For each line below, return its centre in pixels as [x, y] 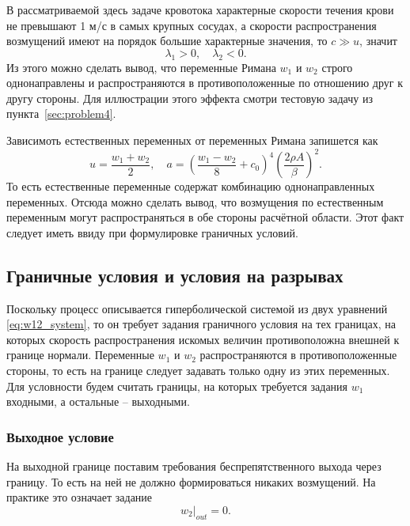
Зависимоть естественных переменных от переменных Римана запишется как [192, 140]
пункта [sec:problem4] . [61, 114]
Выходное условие [60, 436]
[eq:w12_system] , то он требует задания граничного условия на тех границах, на [201, 324]
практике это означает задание [80, 497]
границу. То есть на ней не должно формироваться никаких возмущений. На [191, 481]
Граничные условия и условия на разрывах [175, 275]
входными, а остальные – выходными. [98, 401]
